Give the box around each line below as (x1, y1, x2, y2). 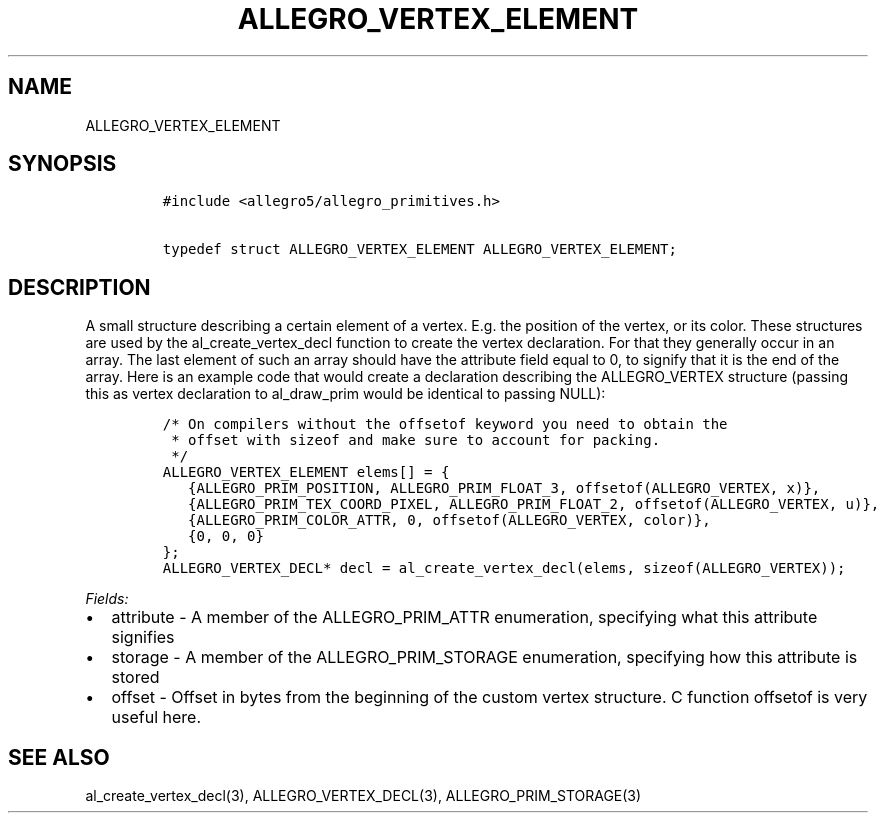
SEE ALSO (8, 744, 110, 770)
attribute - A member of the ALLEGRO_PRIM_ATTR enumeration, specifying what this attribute (111, 607, 818, 628)
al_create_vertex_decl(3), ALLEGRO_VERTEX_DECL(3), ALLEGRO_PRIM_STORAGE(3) (85, 787, 642, 805)
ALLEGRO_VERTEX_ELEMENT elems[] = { (162, 464, 450, 481)
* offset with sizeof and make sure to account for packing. (171, 432, 661, 449)
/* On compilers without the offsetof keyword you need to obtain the (162, 416, 728, 433)
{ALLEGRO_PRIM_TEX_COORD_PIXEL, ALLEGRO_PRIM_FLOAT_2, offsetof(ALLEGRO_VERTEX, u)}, (188, 496, 880, 513)
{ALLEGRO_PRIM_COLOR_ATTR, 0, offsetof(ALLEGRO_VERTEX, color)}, (188, 512, 711, 529)
